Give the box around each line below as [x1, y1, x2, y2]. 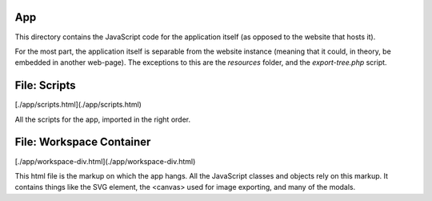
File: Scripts [14, 78, 76, 92]
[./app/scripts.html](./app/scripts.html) [14, 100, 142, 110]
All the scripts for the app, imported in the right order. [14, 115, 191, 124]
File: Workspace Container [14, 135, 151, 149]
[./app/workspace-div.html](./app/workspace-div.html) [14, 156, 196, 166]
